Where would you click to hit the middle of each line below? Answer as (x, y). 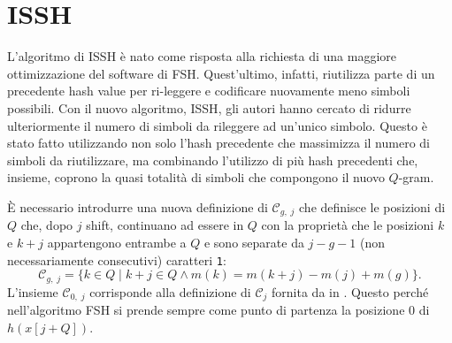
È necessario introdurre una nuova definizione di (138, 206)
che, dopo (47, 225)
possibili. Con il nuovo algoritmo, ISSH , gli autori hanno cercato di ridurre (209, 107)
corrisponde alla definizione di (170, 291)
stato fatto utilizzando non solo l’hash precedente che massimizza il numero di (218, 143)
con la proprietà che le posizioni (348, 225)
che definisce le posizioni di (372, 206)
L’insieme (33, 291)
